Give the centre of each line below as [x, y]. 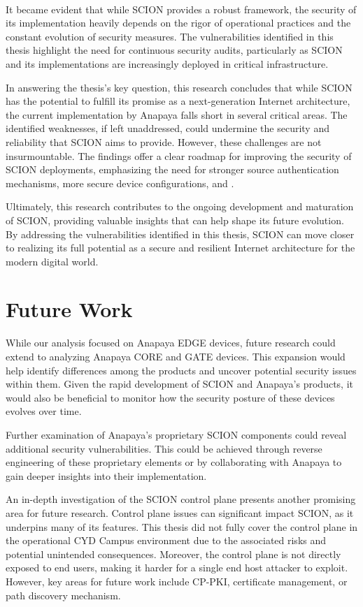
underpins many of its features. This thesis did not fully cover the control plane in [182, 526]
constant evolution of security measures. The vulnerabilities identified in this [170, 36]
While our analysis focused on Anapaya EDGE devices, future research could [171, 343]
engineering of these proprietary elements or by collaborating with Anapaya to [174, 462]
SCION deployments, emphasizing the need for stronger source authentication [172, 169]
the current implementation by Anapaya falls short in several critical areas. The [177, 114]
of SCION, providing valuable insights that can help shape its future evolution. [175, 220]
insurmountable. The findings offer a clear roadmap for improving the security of [179, 155]
